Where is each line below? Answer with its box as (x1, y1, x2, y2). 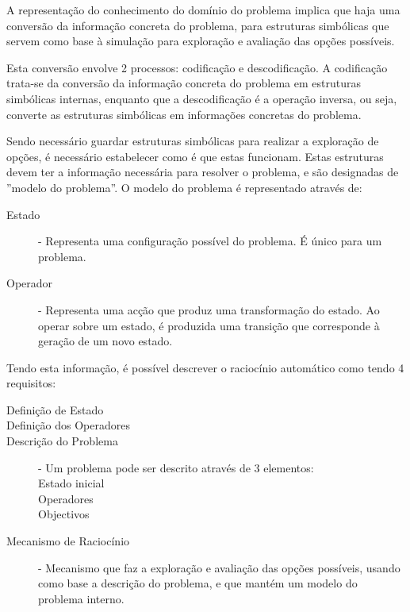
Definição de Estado (6, 401, 104, 418)
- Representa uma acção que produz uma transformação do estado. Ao (38, 301, 380, 318)
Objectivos (38, 506, 90, 522)
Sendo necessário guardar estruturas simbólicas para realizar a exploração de (6, 133, 379, 149)
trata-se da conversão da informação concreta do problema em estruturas (6, 75, 361, 91)
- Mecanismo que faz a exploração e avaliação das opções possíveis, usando (38, 559, 400, 575)
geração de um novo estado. (38, 333, 173, 349)
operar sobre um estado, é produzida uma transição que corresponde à (38, 317, 380, 333)
